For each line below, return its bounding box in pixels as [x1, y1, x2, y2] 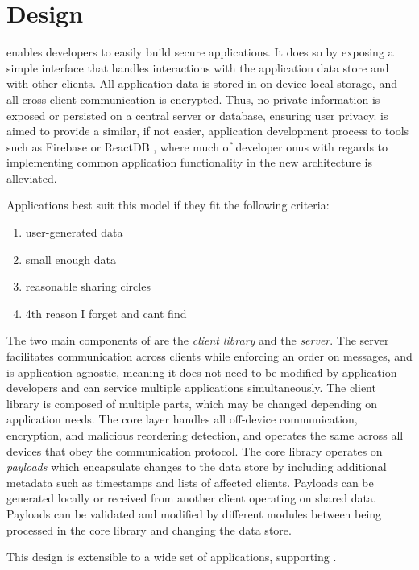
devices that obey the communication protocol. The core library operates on [6, 442, 383, 459]
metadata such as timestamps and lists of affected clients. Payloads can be [6, 473, 374, 490]
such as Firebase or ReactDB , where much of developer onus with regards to [6, 138, 388, 155]
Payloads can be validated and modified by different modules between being [6, 505, 382, 522]
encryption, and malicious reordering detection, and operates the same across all [6, 427, 404, 443]
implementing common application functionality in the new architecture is [6, 154, 373, 171]
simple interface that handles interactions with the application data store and [6, 59, 389, 76]
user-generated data [25, 224, 123, 241]
